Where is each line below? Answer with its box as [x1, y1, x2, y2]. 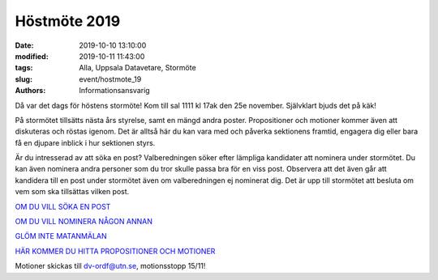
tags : [15, 63, 33, 73]
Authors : [15, 86, 46, 95]
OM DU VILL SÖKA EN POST [15, 202, 111, 211]
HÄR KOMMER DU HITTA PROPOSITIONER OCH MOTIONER [15, 246, 216, 256]
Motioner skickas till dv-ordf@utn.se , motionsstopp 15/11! [15, 261, 206, 271]
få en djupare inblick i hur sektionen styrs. [15, 138, 156, 147]
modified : [15, 51, 49, 61]
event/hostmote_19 [79, 74, 142, 84]
